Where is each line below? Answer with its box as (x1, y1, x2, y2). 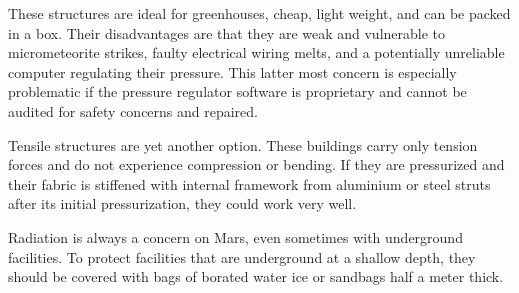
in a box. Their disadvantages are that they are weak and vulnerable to (8, 22, 446, 43)
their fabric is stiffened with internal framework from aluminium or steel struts (8, 173, 491, 194)
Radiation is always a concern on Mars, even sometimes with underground (8, 226, 463, 247)
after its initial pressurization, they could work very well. (8, 193, 357, 214)
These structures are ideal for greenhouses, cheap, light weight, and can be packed (8, 3, 511, 23)
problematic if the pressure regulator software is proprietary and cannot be (8, 81, 467, 102)
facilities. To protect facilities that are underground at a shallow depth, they (8, 246, 476, 267)
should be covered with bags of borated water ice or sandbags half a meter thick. (8, 266, 504, 287)
